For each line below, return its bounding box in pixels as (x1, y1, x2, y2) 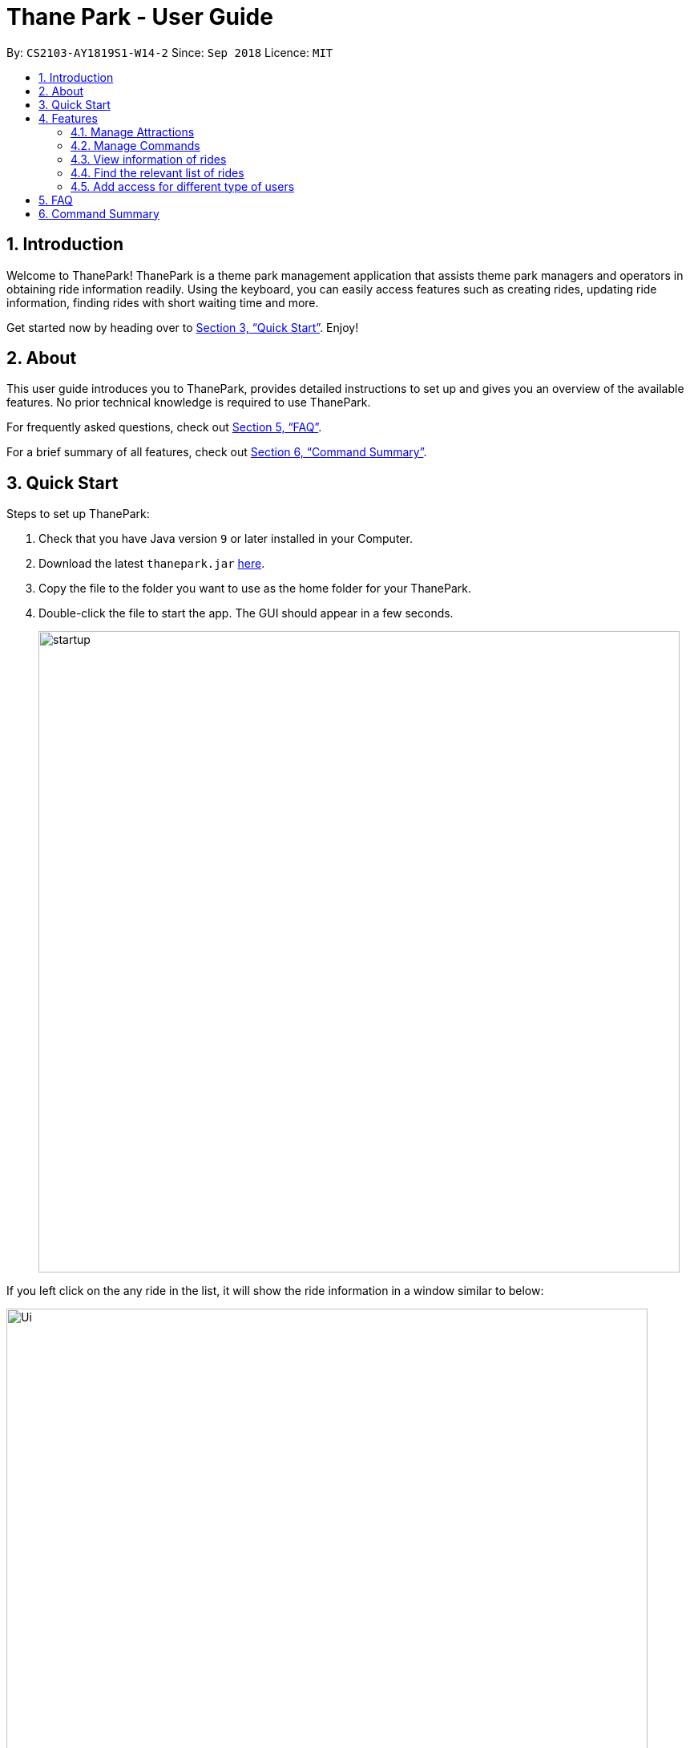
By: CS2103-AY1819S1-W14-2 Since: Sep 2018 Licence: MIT (6, 45, 333, 59)
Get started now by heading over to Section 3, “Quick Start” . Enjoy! (6, 320, 359, 334)
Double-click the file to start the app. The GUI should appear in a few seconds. (38, 606, 454, 621)
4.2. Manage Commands (71, 138, 200, 152)
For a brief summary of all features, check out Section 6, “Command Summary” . (6, 445, 427, 459)
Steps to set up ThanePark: (6, 507, 150, 521)
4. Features (38, 111, 98, 125)
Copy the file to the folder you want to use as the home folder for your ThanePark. (38, 581, 471, 596)
